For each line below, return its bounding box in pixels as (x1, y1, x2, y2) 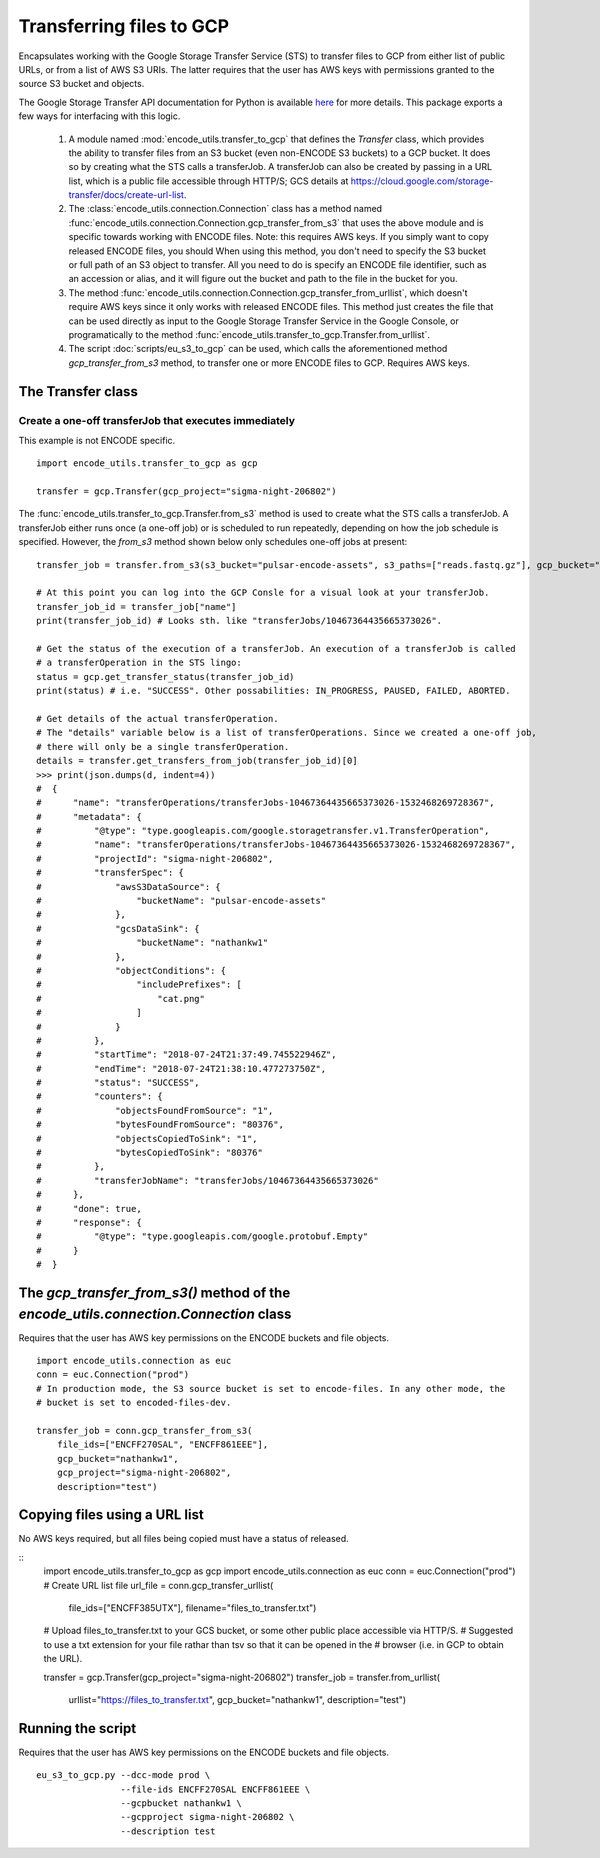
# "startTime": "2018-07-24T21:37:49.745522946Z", (36, 1049, 337, 1060)
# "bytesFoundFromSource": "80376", (36, 1119, 285, 1130)
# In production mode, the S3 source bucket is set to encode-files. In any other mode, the (36, 1383, 506, 1394)
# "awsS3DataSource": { (36, 881, 222, 892)
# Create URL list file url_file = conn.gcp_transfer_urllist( (43, 1579, 274, 1591)
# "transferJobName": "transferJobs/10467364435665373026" (36, 1175, 379, 1186)
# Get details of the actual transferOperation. (36, 713, 279, 724)
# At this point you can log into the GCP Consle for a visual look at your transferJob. (36, 587, 490, 599)
